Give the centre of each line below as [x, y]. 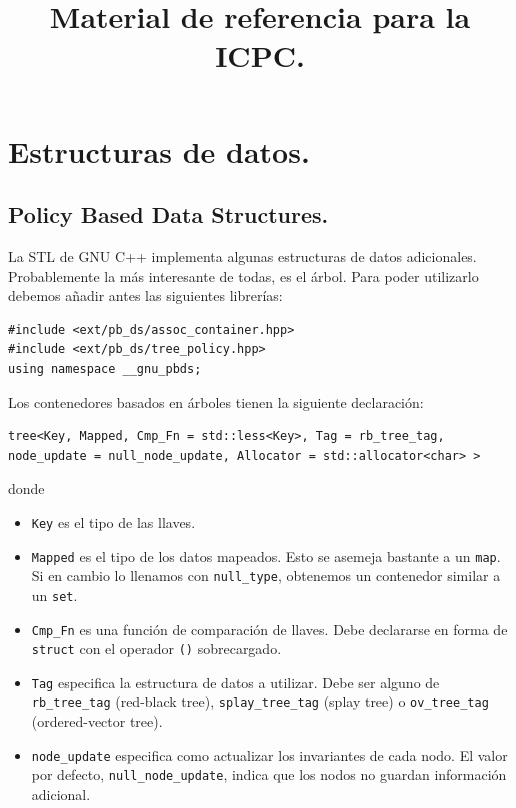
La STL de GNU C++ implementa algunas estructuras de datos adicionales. [242, 255]
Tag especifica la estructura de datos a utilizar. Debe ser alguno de [235, 681]
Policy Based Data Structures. [168, 214]
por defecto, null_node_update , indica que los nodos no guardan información [269, 774]
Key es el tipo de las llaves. [113, 521]
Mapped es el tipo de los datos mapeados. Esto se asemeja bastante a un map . [266, 555]
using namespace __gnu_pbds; [105, 368]
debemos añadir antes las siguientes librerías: [145, 295]
